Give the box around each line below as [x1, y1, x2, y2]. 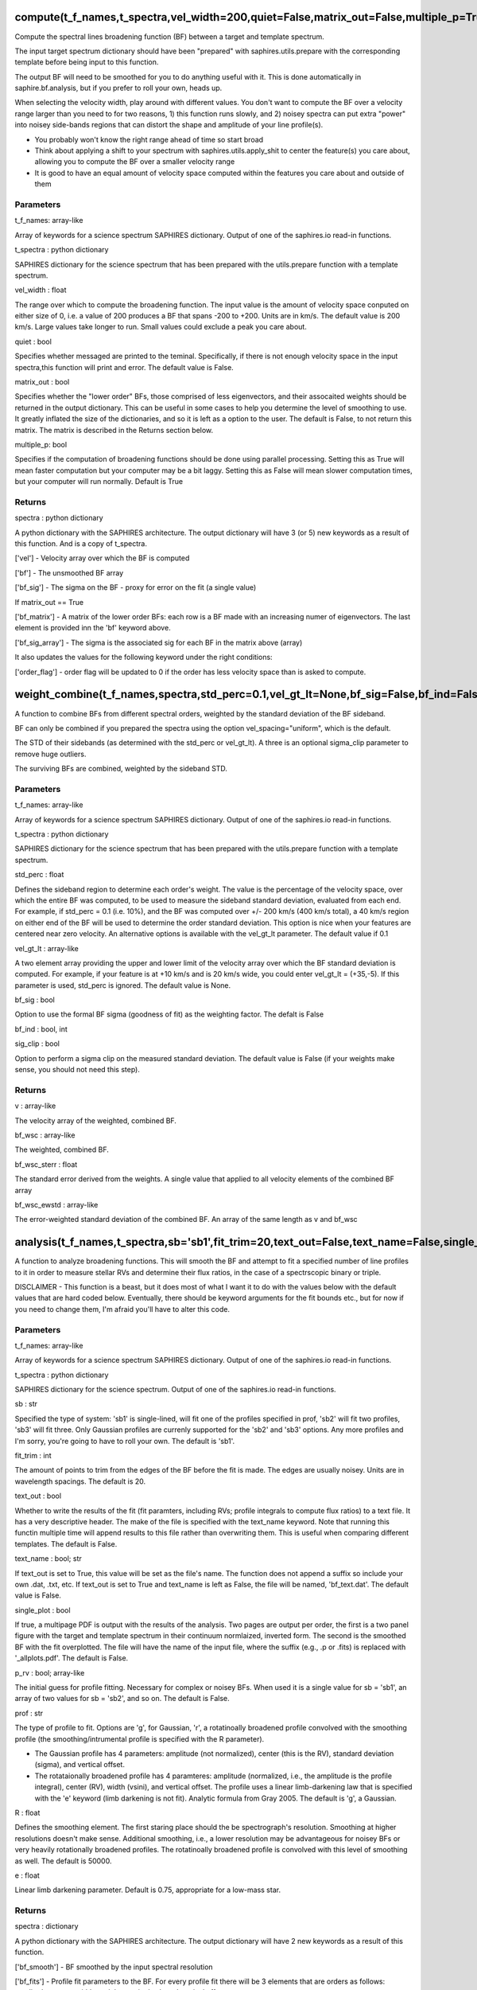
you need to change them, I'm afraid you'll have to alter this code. [14, 1304, 231, 1313]
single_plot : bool [14, 1605, 71, 1615]
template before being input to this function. [14, 57, 159, 67]
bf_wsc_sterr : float [14, 1159, 78, 1169]
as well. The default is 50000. [14, 1855, 112, 1866]
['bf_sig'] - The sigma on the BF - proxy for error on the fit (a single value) [14, 583, 257, 592]
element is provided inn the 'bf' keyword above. [14, 623, 171, 633]
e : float [14, 1871, 40, 1880]
